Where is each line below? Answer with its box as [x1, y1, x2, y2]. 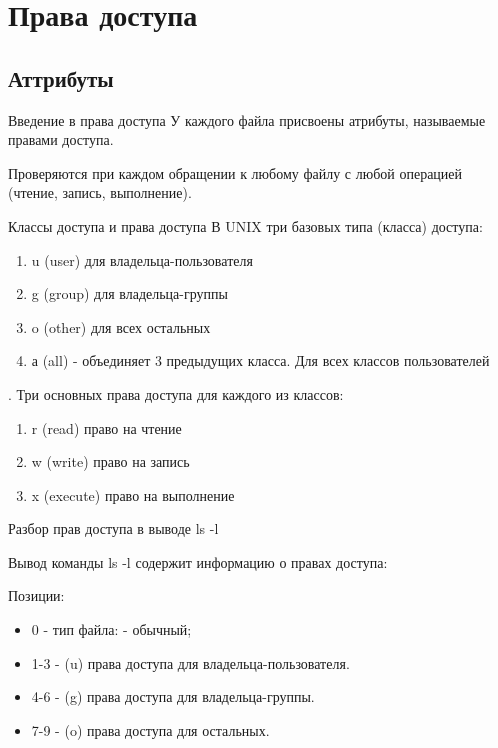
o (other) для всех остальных [31, 316, 211, 337]
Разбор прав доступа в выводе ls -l [8, 518, 219, 539]
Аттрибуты [8, 62, 114, 93]
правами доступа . [8, 129, 114, 150]
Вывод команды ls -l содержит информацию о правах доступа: [8, 551, 388, 572]
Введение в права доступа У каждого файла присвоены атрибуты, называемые [8, 109, 486, 130]
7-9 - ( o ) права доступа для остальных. [31, 719, 270, 740]
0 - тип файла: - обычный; [31, 619, 192, 640]
